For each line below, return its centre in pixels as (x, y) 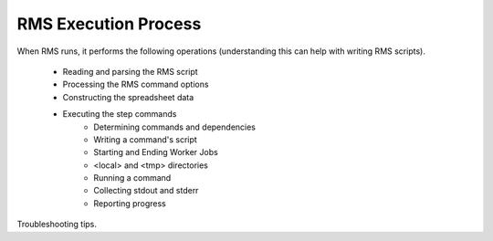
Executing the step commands (120, 114)
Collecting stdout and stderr (146, 191)
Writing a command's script (146, 139)
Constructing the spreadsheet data (128, 97)
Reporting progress (130, 203)
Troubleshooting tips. (57, 225)
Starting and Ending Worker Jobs (156, 152)
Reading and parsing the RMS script (130, 71)
